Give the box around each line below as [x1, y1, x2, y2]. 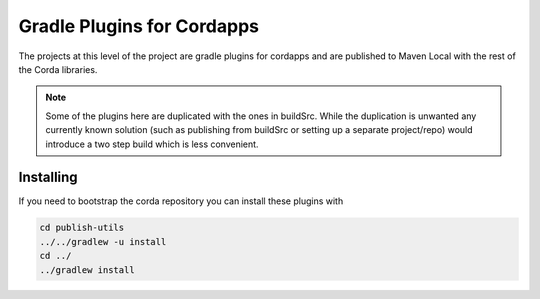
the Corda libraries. [18, 63, 98, 75]
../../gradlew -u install [39, 236, 167, 247]
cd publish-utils [39, 222, 125, 234]
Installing [18, 169, 79, 186]
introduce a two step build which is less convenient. [45, 138, 259, 150]
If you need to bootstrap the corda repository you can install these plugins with [18, 195, 344, 207]
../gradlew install [39, 264, 135, 275]
